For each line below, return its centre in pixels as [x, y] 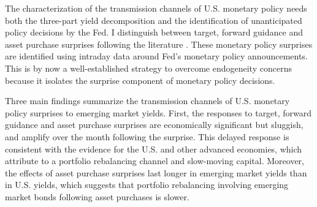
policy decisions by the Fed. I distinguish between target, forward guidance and [154, 32]
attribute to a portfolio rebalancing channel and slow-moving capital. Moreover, [155, 161]
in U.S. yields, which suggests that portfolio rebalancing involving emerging [147, 185]
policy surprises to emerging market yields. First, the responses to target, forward [158, 112]
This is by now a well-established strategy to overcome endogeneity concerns [148, 68]
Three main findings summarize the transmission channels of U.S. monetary [147, 101]
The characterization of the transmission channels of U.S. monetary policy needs [156, 8]
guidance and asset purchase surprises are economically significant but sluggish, [154, 125]
